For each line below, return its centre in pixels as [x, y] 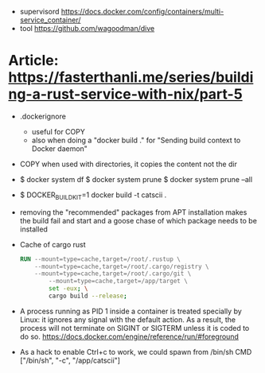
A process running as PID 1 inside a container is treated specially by [131, 311]
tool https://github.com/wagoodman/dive [87, 28]
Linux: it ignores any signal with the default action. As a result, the [128, 319]
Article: [33, 61]
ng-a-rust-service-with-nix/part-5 [125, 94]
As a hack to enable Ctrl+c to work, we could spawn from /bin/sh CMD [136, 352]
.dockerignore [43, 116]
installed [33, 229]
